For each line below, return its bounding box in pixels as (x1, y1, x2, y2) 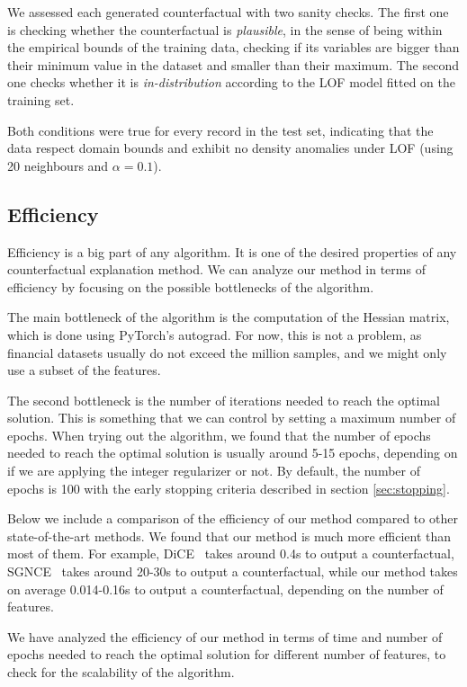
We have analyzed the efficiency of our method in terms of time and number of (7, 627, 443, 646)
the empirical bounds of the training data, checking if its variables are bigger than (7, 38, 460, 57)
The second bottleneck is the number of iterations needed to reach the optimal (7, 390, 440, 409)
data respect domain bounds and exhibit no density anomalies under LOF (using (7, 138, 454, 157)
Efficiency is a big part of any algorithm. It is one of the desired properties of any (7, 242, 457, 261)
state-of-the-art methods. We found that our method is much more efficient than (7, 526, 452, 545)
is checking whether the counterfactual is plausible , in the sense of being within (7, 20, 443, 39)
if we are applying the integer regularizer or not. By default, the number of (7, 461, 420, 480)
